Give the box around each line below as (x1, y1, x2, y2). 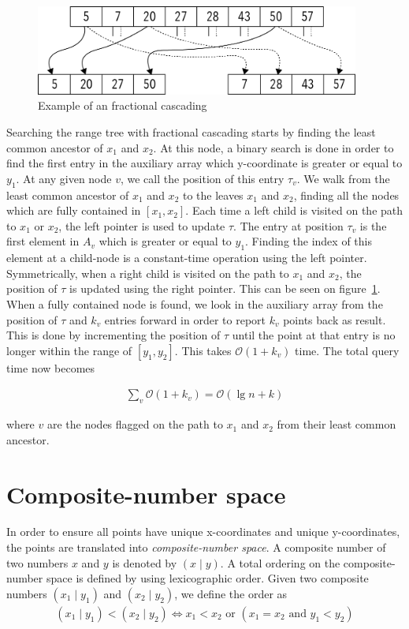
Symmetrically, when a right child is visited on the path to (6, 264, 289, 281)
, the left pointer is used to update (58, 217, 225, 234)
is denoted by (112, 554, 177, 571)
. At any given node (16, 170, 112, 186)
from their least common (277, 416, 396, 432)
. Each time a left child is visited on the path (185, 202, 403, 219)
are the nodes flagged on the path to (46, 416, 223, 432)
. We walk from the (296, 170, 390, 186)
